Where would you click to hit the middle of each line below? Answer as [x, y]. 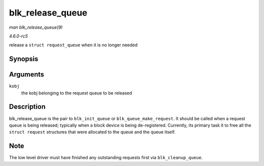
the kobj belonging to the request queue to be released [77, 93]
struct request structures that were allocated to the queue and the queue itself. [92, 132]
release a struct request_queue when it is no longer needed [73, 45]
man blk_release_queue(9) [36, 27]
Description [27, 107]
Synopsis [24, 59]
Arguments [27, 75]
